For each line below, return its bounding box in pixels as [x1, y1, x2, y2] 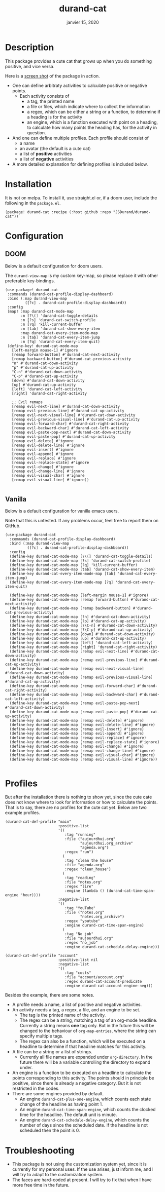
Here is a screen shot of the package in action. [5, 73, 100, 79]
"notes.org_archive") [80, 914, 125, 920]
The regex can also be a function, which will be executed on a [19, 1038, 145, 1044]
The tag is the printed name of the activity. [19, 1012, 106, 1018]
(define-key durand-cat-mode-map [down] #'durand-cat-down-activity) [9, 632, 155, 637]
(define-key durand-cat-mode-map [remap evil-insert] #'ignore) [9, 727, 144, 732]
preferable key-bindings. [5, 277, 55, 284]
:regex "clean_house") [65, 867, 111, 872]
